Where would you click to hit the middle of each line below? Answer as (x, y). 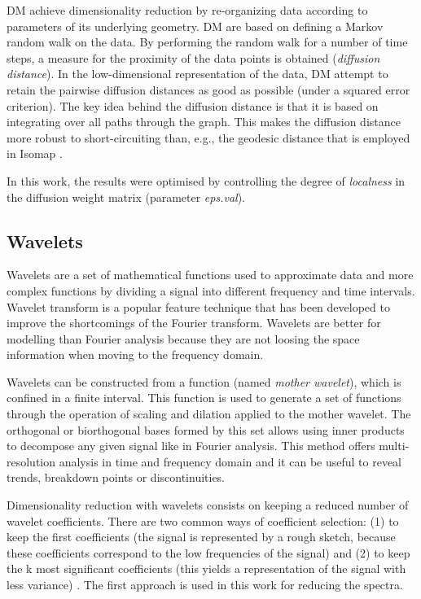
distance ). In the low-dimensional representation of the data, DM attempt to (197, 74)
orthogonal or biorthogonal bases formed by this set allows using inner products (206, 429)
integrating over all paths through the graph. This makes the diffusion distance (204, 122)
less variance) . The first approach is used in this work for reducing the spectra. (205, 585)
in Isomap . (35, 153)
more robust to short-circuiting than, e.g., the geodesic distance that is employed (208, 137)
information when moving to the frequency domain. (135, 354)
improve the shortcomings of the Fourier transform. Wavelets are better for (194, 323)
